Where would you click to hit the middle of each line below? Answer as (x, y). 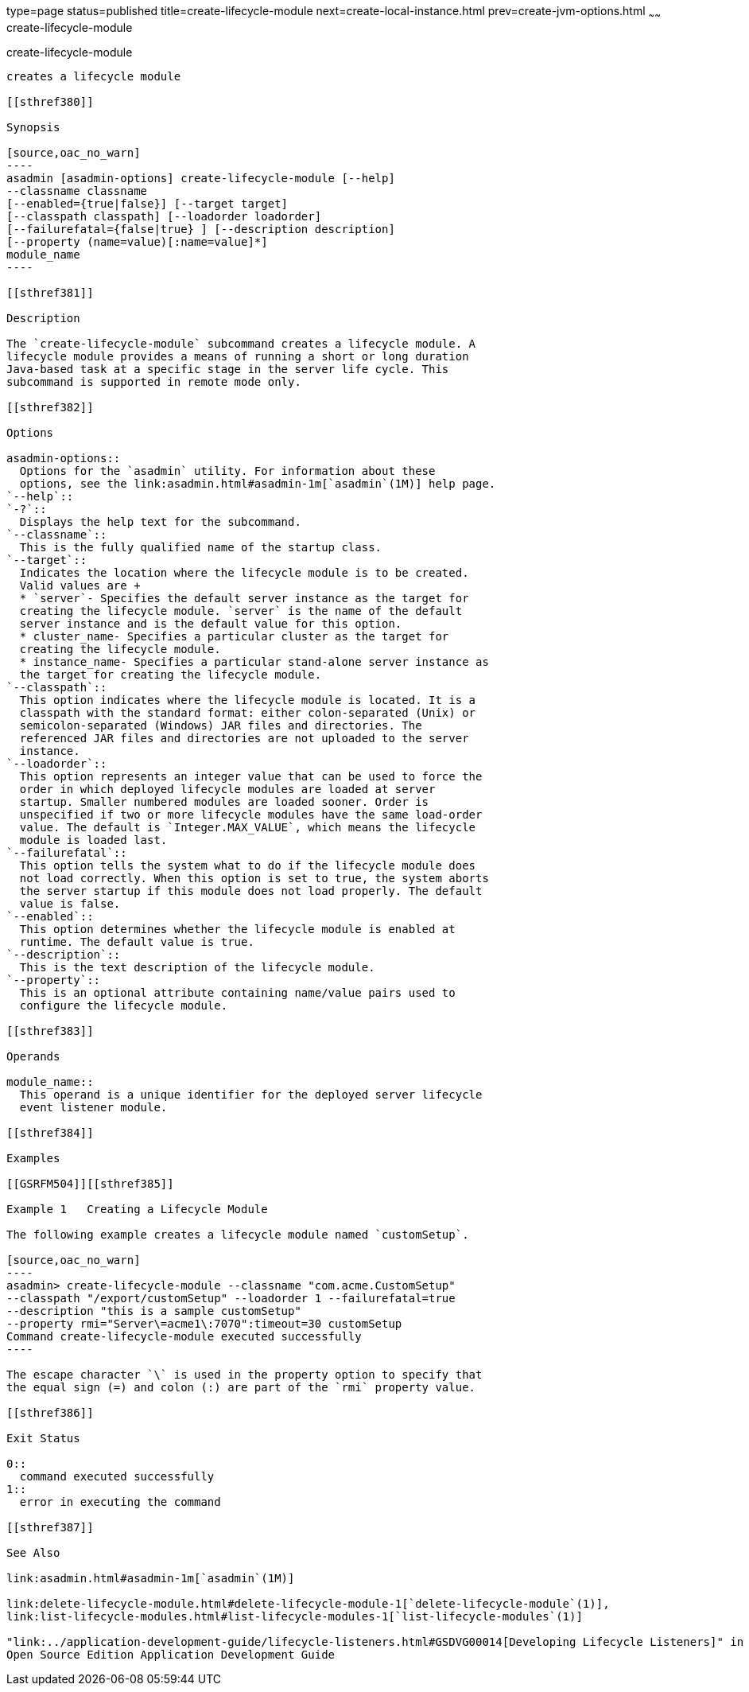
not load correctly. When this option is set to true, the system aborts (254, 878)
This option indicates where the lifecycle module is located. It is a (248, 700)
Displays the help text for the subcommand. (160, 521)
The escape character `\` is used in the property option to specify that (244, 1374)
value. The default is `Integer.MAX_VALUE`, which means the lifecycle (248, 827)
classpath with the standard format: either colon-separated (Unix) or (248, 712)
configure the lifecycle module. (124, 1005)
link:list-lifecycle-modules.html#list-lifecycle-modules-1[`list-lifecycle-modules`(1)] (295, 1616)
